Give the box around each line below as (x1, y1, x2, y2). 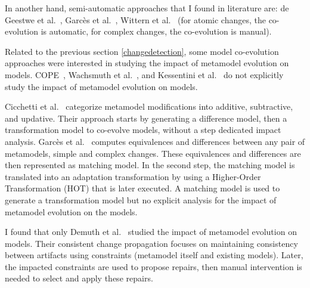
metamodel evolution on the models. (5, 205, 138, 218)
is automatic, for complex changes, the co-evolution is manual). (41, 25, 272, 38)
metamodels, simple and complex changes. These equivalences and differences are (5, 147, 301, 159)
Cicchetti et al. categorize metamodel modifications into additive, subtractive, (5, 100, 293, 113)
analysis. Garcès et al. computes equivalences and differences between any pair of (5, 135, 305, 147)
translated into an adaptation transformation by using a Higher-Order (5, 170, 261, 182)
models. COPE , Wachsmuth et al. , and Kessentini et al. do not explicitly (5, 68, 284, 80)
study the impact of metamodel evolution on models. (5, 80, 198, 92)
